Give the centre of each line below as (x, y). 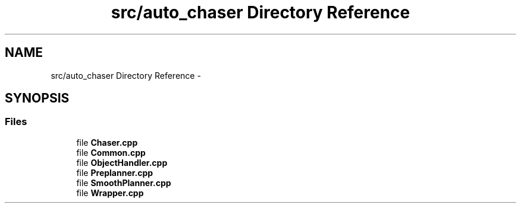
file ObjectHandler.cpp (122, 162)
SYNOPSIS (37, 98)
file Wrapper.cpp (110, 193)
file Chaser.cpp (107, 142)
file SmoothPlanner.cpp (124, 183)
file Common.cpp (111, 152)
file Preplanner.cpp (115, 172)
